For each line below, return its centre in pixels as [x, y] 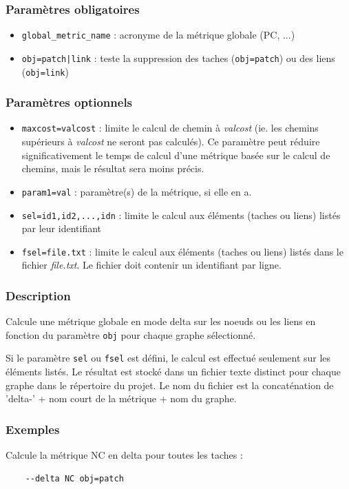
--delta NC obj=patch [74, 478]
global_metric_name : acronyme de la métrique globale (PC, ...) [158, 35]
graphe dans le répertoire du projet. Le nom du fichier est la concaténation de [170, 385]
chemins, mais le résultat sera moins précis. [113, 168]
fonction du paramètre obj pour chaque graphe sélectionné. [131, 334]
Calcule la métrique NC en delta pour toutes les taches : [124, 455]
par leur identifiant [62, 228]
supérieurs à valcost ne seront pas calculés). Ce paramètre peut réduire [171, 142]
